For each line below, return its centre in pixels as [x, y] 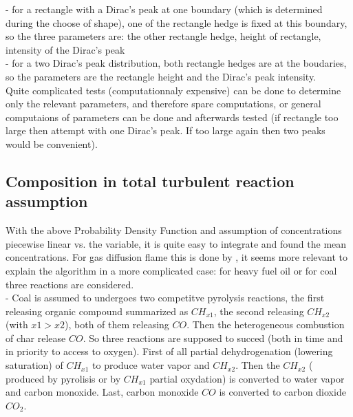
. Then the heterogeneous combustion [266, 324]
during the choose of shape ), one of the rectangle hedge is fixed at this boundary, [176, 22]
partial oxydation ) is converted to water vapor [247, 378]
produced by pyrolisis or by [63, 378]
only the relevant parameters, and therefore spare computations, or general [163, 104]
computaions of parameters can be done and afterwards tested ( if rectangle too [172, 117]
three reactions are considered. [70, 284]
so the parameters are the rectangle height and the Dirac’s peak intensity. [161, 76]
